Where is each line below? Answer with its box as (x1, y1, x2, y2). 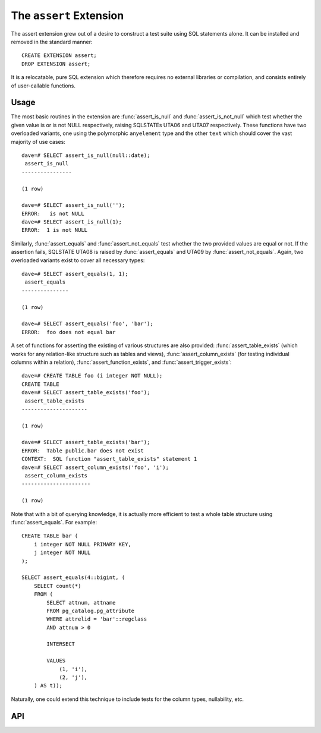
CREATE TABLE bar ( (21, 533, 78, 539)
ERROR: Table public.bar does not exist (21, 447, 144, 454)
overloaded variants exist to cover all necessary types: (11, 256, 145, 264)
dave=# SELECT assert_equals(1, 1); (21, 270, 128, 278)
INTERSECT (46, 641, 75, 647)
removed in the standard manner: (11, 38, 93, 45)
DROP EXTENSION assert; (21, 60, 91, 67)
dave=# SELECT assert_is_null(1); (21, 219, 122, 225)
